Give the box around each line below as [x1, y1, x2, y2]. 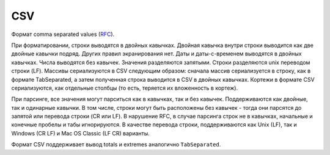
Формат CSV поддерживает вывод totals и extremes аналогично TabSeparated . [11, 141, 221, 148]
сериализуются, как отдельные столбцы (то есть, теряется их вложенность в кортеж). [11, 84, 238, 92]
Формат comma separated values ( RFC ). [11, 31, 115, 38]
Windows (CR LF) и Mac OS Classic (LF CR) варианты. [11, 129, 150, 137]
